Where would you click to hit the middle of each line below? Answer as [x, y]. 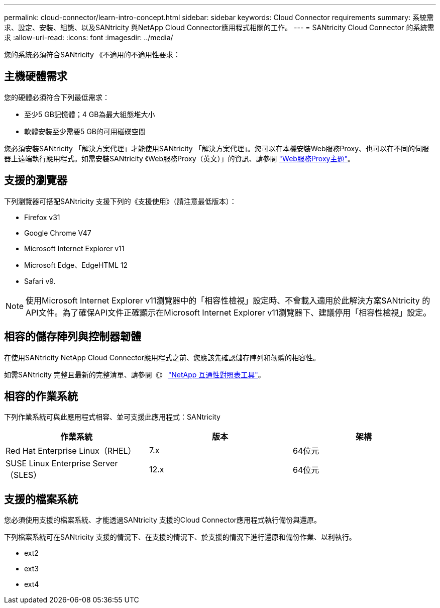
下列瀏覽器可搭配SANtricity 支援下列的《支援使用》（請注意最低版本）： [120, 201]
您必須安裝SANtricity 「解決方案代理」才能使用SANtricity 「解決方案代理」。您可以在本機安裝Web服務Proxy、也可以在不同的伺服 [217, 148]
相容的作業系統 [41, 396]
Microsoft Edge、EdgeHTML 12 [76, 265]
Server [105, 464]
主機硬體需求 [36, 76]
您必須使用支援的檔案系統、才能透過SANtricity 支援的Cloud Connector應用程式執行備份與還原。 [163, 520]
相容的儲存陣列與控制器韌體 [73, 337]
